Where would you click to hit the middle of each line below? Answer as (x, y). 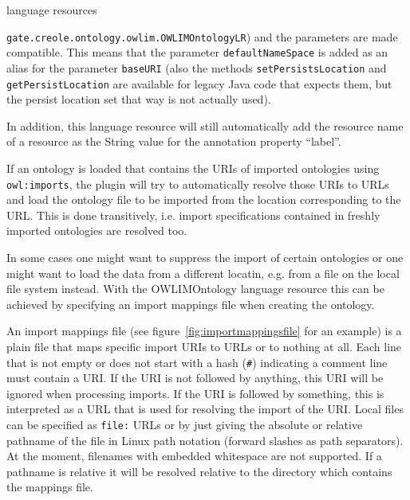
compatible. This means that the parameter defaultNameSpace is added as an (197, 52)
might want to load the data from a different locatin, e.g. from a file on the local (203, 273)
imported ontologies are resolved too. (97, 230)
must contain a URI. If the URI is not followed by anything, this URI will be (195, 378)
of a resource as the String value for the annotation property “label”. (174, 141)
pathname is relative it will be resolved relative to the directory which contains (199, 471)
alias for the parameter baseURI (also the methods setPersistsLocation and (197, 67)
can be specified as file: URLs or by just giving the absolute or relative (185, 425)
